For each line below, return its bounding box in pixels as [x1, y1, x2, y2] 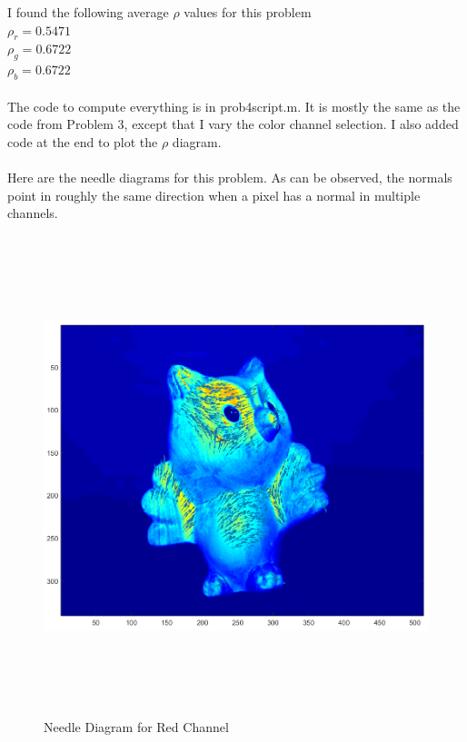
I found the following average [7, 3, 169, 21]
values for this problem [184, 3, 312, 21]
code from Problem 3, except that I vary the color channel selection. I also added [7, 114, 459, 134]
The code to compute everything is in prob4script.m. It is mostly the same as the [7, 96, 461, 115]
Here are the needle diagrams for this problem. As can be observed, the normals [7, 167, 452, 186]
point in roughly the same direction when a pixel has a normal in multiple [7, 185, 421, 204]
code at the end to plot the [7, 132, 158, 151]
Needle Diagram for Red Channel [44, 717, 229, 737]
